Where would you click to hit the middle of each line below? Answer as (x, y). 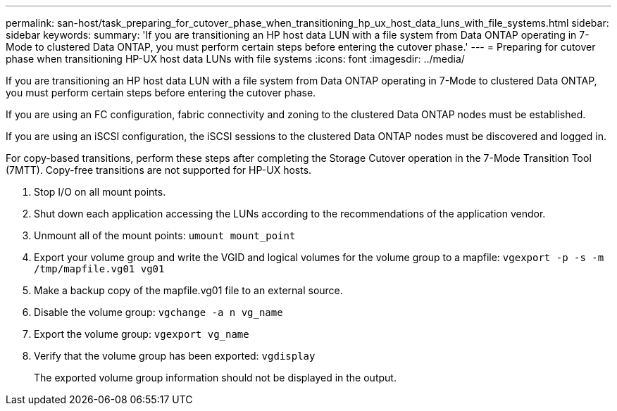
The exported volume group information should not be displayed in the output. (215, 378)
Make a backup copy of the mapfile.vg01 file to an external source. (188, 290)
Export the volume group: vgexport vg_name (142, 334)
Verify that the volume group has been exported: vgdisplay (175, 356)
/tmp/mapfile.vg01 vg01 (99, 269)
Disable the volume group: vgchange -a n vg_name (158, 312)
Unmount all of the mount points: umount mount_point (165, 235)
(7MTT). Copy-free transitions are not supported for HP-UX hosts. (159, 170)
